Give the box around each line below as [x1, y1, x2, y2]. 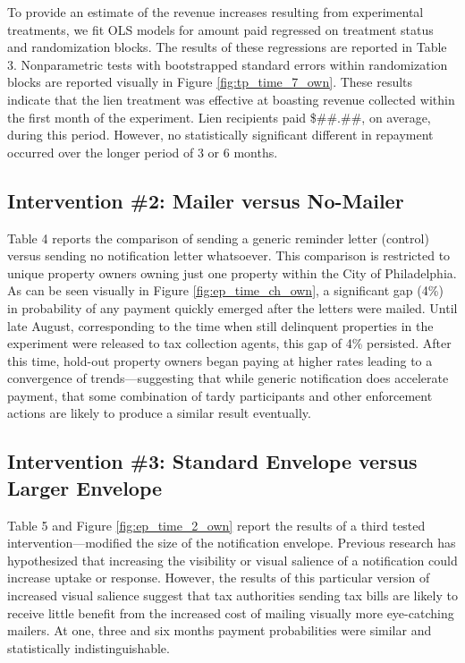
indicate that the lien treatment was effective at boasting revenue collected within [7, 89, 455, 108]
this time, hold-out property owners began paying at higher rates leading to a [7, 351, 433, 370]
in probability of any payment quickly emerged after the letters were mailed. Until [7, 298, 458, 317]
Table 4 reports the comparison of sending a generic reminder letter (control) [7, 228, 429, 247]
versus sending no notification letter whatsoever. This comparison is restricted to [7, 246, 451, 265]
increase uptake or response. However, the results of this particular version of [7, 568, 430, 587]
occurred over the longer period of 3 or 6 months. [7, 142, 278, 161]
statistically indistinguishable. [7, 638, 170, 657]
